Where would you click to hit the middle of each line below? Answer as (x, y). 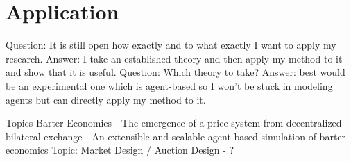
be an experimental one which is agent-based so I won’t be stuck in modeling (169, 85)
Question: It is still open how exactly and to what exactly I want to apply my (171, 45)
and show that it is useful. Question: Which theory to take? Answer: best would (175, 72)
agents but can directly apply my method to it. (106, 99)
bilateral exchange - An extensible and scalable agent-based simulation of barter (176, 136)
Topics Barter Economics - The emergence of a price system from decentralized (174, 123)
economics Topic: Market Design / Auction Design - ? (120, 150)
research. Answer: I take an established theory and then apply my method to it (174, 58)
